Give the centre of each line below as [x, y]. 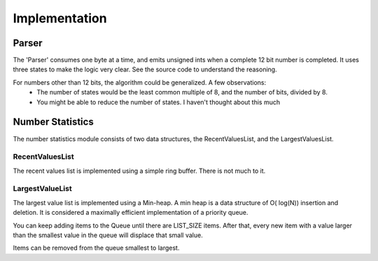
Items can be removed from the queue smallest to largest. [96, 248]
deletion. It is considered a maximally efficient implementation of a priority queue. [131, 213]
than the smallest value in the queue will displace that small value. [108, 235]
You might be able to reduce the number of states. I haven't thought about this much [158, 102]
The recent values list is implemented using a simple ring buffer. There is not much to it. [139, 171]
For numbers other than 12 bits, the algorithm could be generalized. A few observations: [139, 82]
